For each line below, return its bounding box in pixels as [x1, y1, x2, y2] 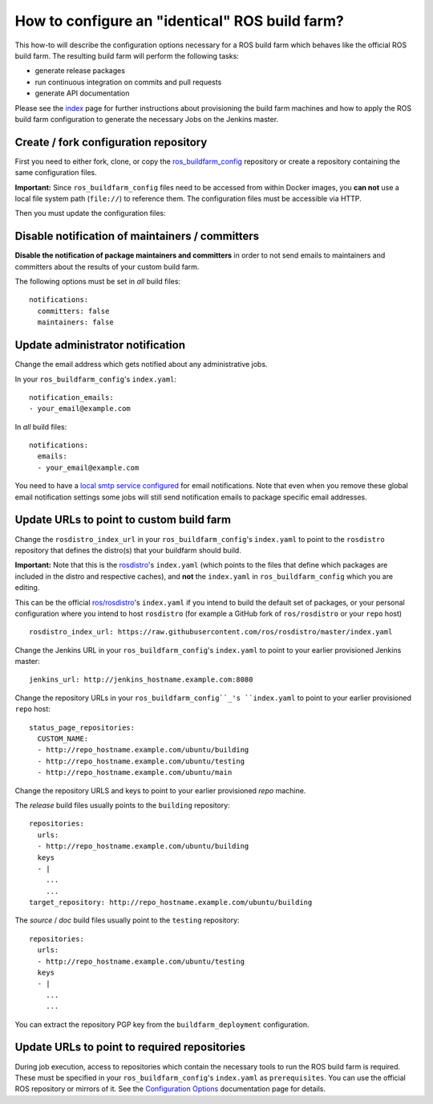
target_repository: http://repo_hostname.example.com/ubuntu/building [29, 898, 313, 907]
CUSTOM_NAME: [37, 735, 89, 743]
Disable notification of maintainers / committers [14, 230, 260, 243]
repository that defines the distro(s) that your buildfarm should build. [14, 545, 242, 555]
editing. [14, 583, 40, 593]
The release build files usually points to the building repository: [14, 800, 230, 810]
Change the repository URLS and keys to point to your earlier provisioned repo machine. [14, 785, 306, 795]
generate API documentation [34, 88, 130, 98]
